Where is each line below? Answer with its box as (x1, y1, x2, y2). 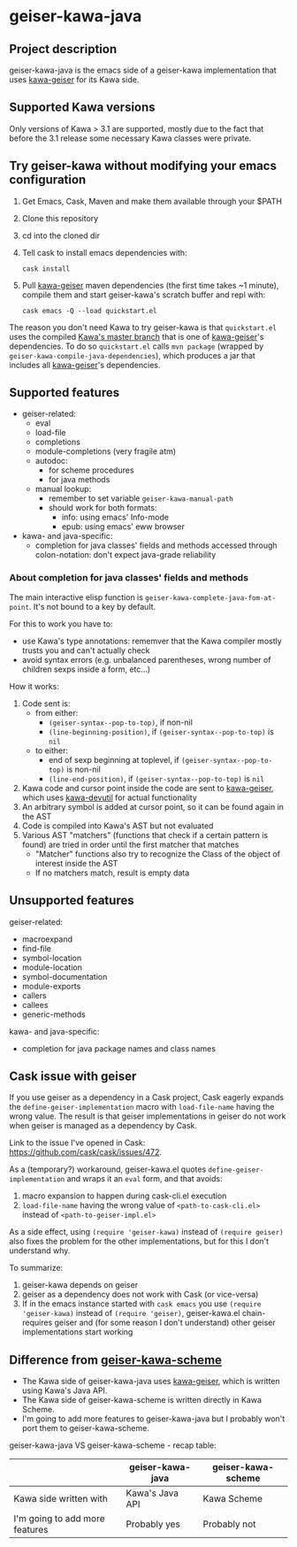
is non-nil (65, 764, 102, 774)
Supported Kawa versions (9, 100, 156, 115)
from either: (34, 707, 79, 718)
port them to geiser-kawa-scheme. (21, 1423, 150, 1434)
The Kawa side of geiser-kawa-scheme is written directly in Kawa (21, 1395, 263, 1405)
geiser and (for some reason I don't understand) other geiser (54, 1317, 276, 1328)
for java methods (48, 474, 110, 485)
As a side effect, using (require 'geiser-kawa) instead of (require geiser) (9, 1227, 285, 1237)
